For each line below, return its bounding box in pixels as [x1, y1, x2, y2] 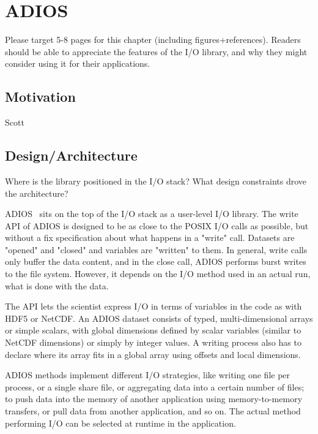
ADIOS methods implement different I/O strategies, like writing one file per [5, 368, 290, 381]
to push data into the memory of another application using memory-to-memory [5, 392, 303, 405]
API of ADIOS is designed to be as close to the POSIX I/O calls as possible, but [5, 219, 309, 232]
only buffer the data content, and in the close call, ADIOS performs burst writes [5, 255, 306, 268]
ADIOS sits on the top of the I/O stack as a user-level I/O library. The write [5, 207, 298, 220]
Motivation [5, 87, 76, 106]
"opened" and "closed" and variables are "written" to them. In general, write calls [5, 243, 308, 256]
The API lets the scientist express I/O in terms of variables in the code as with [5, 300, 302, 313]
